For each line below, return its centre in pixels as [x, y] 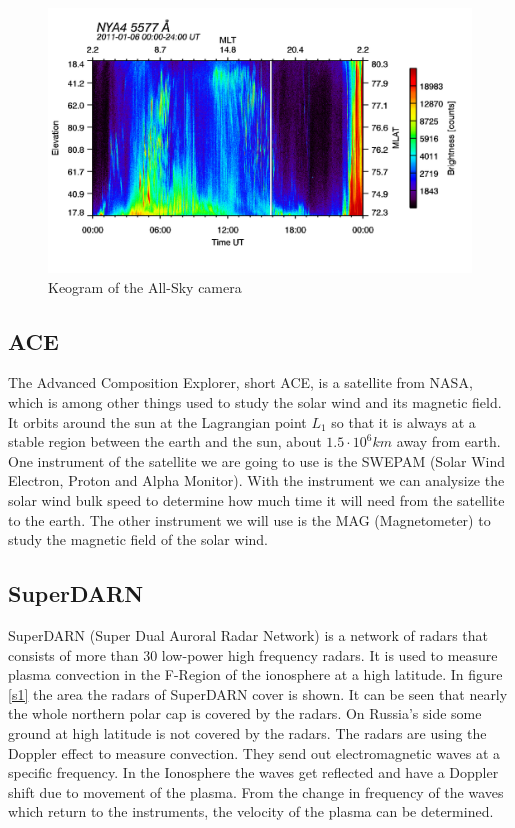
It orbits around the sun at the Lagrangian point [157, 421]
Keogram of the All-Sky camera [145, 286]
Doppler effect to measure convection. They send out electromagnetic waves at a [254, 752]
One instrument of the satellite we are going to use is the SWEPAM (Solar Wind [257, 460]
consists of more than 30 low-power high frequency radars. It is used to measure [253, 654]
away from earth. [448, 441]
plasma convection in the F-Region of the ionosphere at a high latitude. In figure [255, 674]
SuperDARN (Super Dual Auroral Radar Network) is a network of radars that [248, 634]
